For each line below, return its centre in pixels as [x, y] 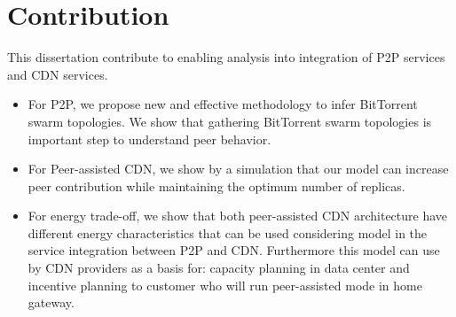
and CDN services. [58, 74]
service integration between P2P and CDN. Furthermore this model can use [234, 250]
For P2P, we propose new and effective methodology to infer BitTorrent [223, 104]
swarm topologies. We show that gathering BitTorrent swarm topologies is [230, 121]
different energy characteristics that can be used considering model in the [228, 232]
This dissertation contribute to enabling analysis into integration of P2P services [226, 57]
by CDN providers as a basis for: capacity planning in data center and [219, 268]
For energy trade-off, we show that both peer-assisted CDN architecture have [238, 216]
